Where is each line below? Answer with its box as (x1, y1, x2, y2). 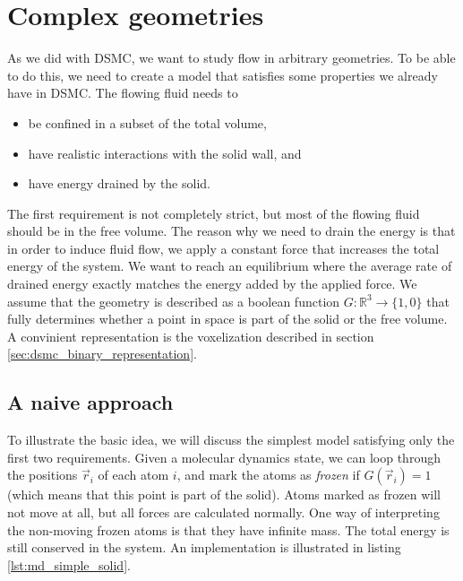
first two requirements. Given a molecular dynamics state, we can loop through (7, 447, 441, 466)
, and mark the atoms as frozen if (176, 465, 360, 484)
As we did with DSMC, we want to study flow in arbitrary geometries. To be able (7, 48, 456, 67)
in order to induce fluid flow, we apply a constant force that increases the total (7, 238, 440, 257)
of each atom (98, 465, 169, 484)
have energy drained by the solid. (28, 174, 210, 193)
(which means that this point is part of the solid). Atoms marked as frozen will (7, 485, 441, 504)
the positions (7, 465, 78, 484)
